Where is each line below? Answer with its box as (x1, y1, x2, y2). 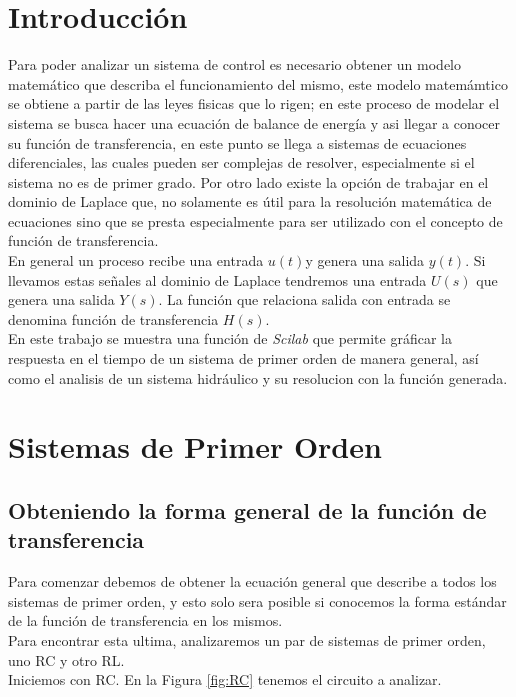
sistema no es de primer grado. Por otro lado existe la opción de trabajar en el (8, 171, 489, 192)
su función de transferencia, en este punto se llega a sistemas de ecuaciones (8, 132, 467, 153)
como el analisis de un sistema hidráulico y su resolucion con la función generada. (8, 367, 508, 388)
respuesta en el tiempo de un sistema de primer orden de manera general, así (8, 348, 479, 369)
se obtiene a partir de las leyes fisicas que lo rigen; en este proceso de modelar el (8, 93, 500, 114)
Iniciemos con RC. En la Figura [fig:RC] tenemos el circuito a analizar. (8, 669, 442, 690)
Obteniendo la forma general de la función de (8, 494, 487, 525)
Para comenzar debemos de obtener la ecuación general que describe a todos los (8, 571, 497, 592)
